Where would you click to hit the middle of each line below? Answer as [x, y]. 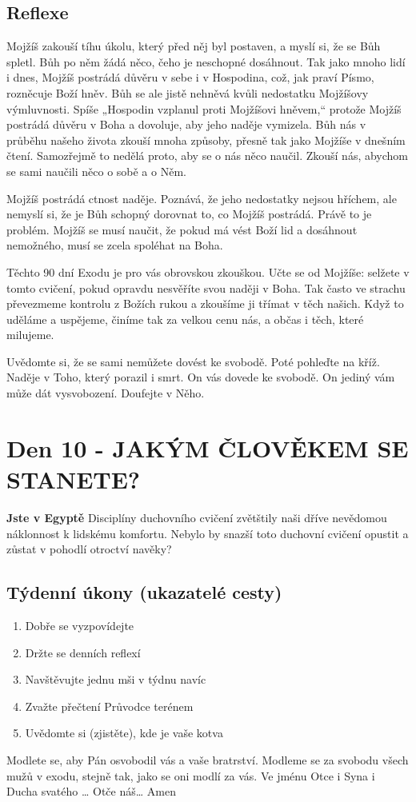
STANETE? [74, 479]
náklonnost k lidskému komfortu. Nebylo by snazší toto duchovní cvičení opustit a [208, 533]
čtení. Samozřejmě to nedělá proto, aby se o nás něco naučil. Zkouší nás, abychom [208, 156]
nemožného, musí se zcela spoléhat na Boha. [115, 245]
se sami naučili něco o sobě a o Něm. [96, 171]
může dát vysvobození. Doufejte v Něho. [106, 393]
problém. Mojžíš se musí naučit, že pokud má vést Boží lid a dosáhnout [182, 229]
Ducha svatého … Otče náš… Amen [91, 791]
